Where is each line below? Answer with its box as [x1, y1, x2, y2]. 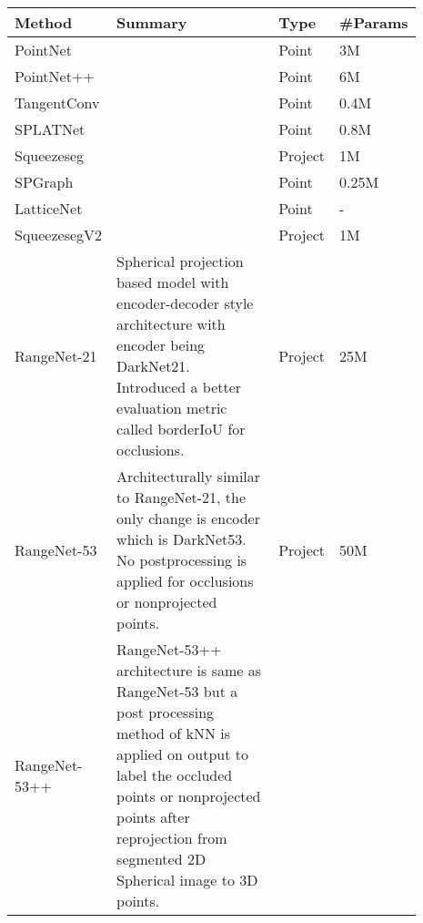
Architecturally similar [116, 466, 261, 487]
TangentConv [15, 92, 100, 113]
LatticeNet [15, 198, 83, 219]
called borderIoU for [116, 418, 246, 439]
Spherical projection [116, 251, 244, 272]
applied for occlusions [116, 570, 254, 591]
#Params [339, 12, 408, 33]
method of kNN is [116, 723, 231, 744]
